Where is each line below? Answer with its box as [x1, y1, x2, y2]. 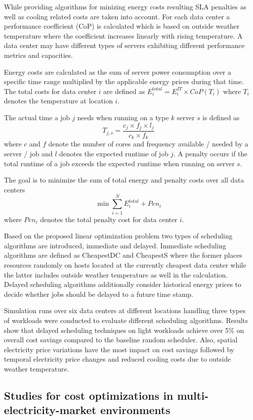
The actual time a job [4, 112, 70, 122]
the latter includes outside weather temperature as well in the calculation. [4, 269, 228, 280]
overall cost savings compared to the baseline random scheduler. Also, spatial [4, 334, 238, 345]
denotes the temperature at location [4, 95, 113, 106]
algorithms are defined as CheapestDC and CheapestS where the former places [4, 250, 243, 260]
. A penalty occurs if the [173, 148, 248, 159]
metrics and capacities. [4, 49, 73, 60]
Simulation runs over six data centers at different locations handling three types [4, 305, 246, 316]
